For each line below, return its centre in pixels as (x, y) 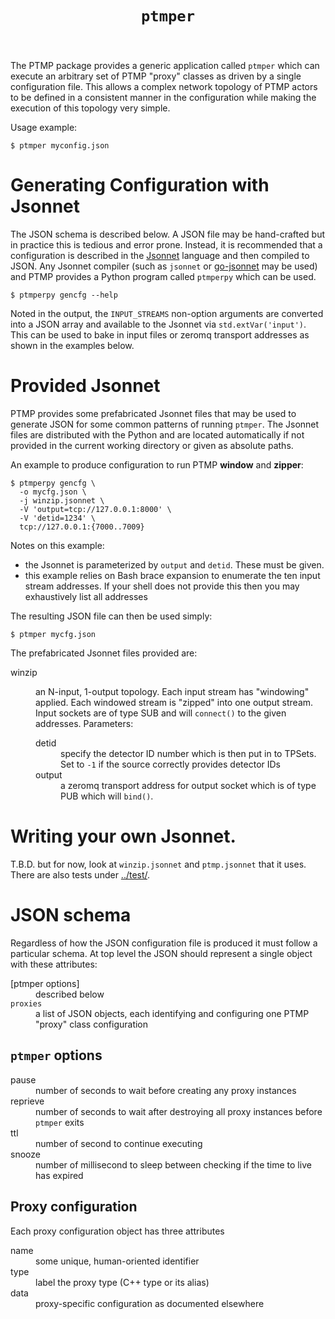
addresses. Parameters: (84, 724)
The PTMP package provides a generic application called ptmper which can (165, 66)
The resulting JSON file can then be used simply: (111, 616)
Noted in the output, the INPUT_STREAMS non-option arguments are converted (167, 314)
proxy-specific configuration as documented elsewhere (150, 1303)
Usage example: (44, 128)
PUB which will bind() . (107, 796)
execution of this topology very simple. (90, 108)
